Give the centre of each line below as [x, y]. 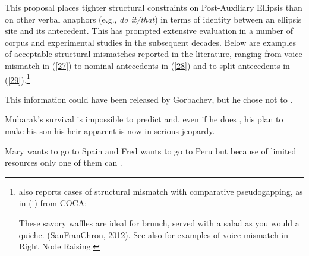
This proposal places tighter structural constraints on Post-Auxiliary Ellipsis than [154, 7]
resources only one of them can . [64, 162]
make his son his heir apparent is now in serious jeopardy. [110, 131]
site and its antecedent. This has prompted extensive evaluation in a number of [149, 31]
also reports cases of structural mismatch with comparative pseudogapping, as [161, 191]
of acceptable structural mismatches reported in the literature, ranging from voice [154, 54]
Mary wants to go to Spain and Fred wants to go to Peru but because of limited [151, 151]
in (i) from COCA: [53, 203]
